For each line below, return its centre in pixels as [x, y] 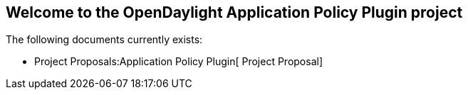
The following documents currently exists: [104, 40]
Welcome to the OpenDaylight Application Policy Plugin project [234, 12]
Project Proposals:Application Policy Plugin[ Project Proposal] [179, 62]
